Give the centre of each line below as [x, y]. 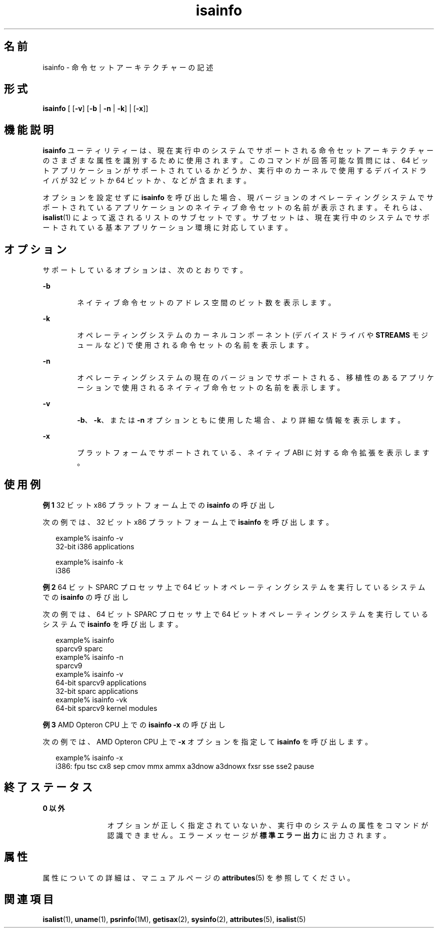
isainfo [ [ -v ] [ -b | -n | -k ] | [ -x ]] [95, 109]
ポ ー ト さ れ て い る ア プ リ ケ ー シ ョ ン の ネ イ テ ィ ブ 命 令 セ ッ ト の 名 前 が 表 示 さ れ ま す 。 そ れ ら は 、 [234, 208]
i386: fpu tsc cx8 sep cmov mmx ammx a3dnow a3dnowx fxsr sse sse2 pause [185, 766]
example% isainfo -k [89, 562]
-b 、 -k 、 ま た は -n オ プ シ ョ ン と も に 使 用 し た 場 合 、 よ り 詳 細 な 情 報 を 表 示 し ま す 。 [241, 420]
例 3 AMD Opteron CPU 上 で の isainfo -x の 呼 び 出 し [134, 724]
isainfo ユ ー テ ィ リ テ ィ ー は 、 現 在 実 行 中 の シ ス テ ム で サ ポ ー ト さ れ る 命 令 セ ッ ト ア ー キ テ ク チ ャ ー [238, 151]
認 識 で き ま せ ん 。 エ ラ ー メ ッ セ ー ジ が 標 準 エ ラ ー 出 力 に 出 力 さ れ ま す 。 [249, 835]
